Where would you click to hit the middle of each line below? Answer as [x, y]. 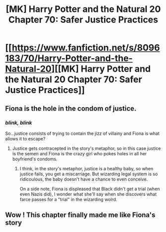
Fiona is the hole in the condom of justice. [71, 108]
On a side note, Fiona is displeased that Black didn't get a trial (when [90, 189]
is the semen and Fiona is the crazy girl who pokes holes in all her [80, 153]
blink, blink [19, 122]
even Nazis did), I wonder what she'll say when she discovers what [88, 194]
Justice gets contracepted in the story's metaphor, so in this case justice [86, 148]
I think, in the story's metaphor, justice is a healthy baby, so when [86, 168]
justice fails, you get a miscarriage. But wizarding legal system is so [89, 174]
